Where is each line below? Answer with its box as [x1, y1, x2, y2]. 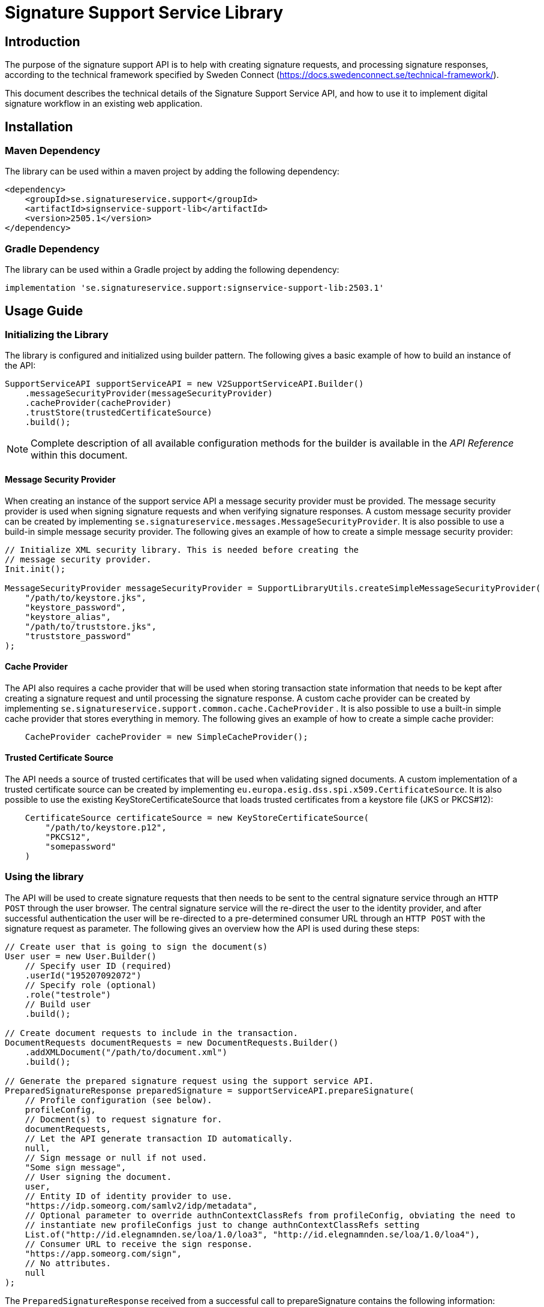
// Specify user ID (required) [25, 960, 172, 971]
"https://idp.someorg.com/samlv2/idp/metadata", [25, 1200, 258, 1210]
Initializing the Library [5, 328, 109, 341]
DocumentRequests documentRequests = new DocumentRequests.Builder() [5, 1037, 339, 1047]
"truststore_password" [25, 631, 131, 641]
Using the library [5, 871, 84, 883]
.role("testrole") [25, 989, 112, 999]
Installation [5, 119, 73, 134]
